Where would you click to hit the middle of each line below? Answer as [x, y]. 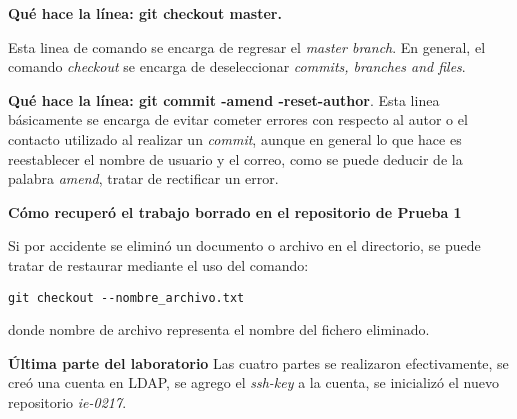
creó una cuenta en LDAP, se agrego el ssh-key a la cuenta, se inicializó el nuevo [253, 382]
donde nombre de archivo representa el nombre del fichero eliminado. [219, 329]
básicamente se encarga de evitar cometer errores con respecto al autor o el [238, 119]
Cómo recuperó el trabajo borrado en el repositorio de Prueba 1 [235, 211]
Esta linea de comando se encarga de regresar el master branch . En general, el [247, 46]
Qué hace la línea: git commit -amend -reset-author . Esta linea [224, 99]
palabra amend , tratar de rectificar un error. [143, 178]
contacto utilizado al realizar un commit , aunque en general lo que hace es [235, 138]
